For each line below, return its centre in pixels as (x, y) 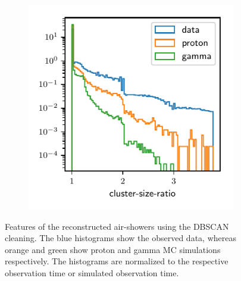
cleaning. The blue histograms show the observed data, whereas (121, 238)
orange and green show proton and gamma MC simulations (113, 249)
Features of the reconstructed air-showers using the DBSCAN (117, 226)
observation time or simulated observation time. (92, 272)
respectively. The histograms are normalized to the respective (117, 261)
